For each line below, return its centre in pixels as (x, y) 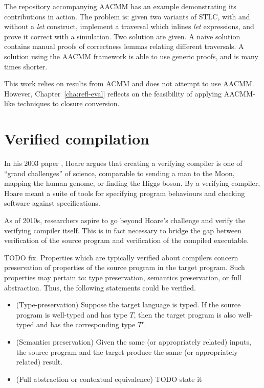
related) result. (39, 362)
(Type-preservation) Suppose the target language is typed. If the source (128, 305)
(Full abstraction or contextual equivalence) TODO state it (109, 379)
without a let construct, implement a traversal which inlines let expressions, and (129, 26)
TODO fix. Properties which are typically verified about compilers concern (121, 257)
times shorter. (26, 66)
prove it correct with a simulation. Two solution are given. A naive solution (122, 36)
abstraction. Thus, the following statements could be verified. (100, 287)
